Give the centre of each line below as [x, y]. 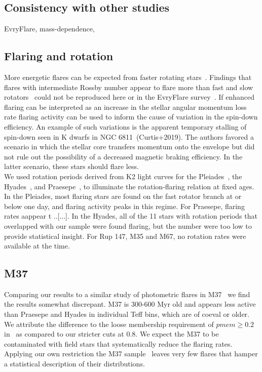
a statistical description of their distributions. [74, 364]
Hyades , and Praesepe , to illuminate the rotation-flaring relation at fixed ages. [129, 186]
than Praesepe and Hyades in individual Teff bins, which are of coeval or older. [127, 314]
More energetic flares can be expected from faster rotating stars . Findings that [128, 77]
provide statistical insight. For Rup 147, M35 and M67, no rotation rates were [125, 236]
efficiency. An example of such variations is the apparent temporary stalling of [125, 126]
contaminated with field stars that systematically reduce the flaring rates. [118, 343]
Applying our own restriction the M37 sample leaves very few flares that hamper [131, 354]
